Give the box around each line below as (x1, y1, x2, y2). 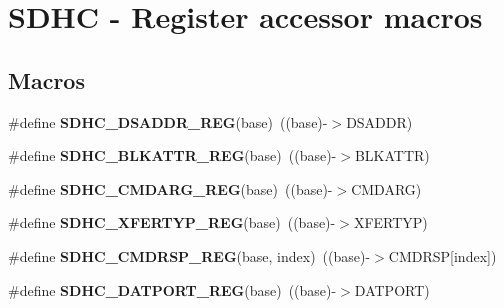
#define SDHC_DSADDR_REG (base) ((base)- (8, 111, 328, 132)
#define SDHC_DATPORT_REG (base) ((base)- (8, 279, 337, 300)
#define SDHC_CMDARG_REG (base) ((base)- (8, 178, 333, 199)
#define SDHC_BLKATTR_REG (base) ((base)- (8, 145, 337, 166)
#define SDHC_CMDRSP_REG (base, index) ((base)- (8, 245, 371, 266)
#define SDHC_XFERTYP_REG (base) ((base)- (8, 212, 336, 233)
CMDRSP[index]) (388, 245, 497, 266)
